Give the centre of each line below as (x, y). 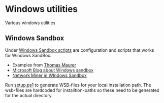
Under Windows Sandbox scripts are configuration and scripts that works (80, 50)
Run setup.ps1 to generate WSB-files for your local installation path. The (78, 85)
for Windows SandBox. (28, 55)
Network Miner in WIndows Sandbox (49, 75)
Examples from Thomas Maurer (44, 65)
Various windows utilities (30, 23)
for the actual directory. (29, 95)
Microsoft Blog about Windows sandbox (53, 70)
